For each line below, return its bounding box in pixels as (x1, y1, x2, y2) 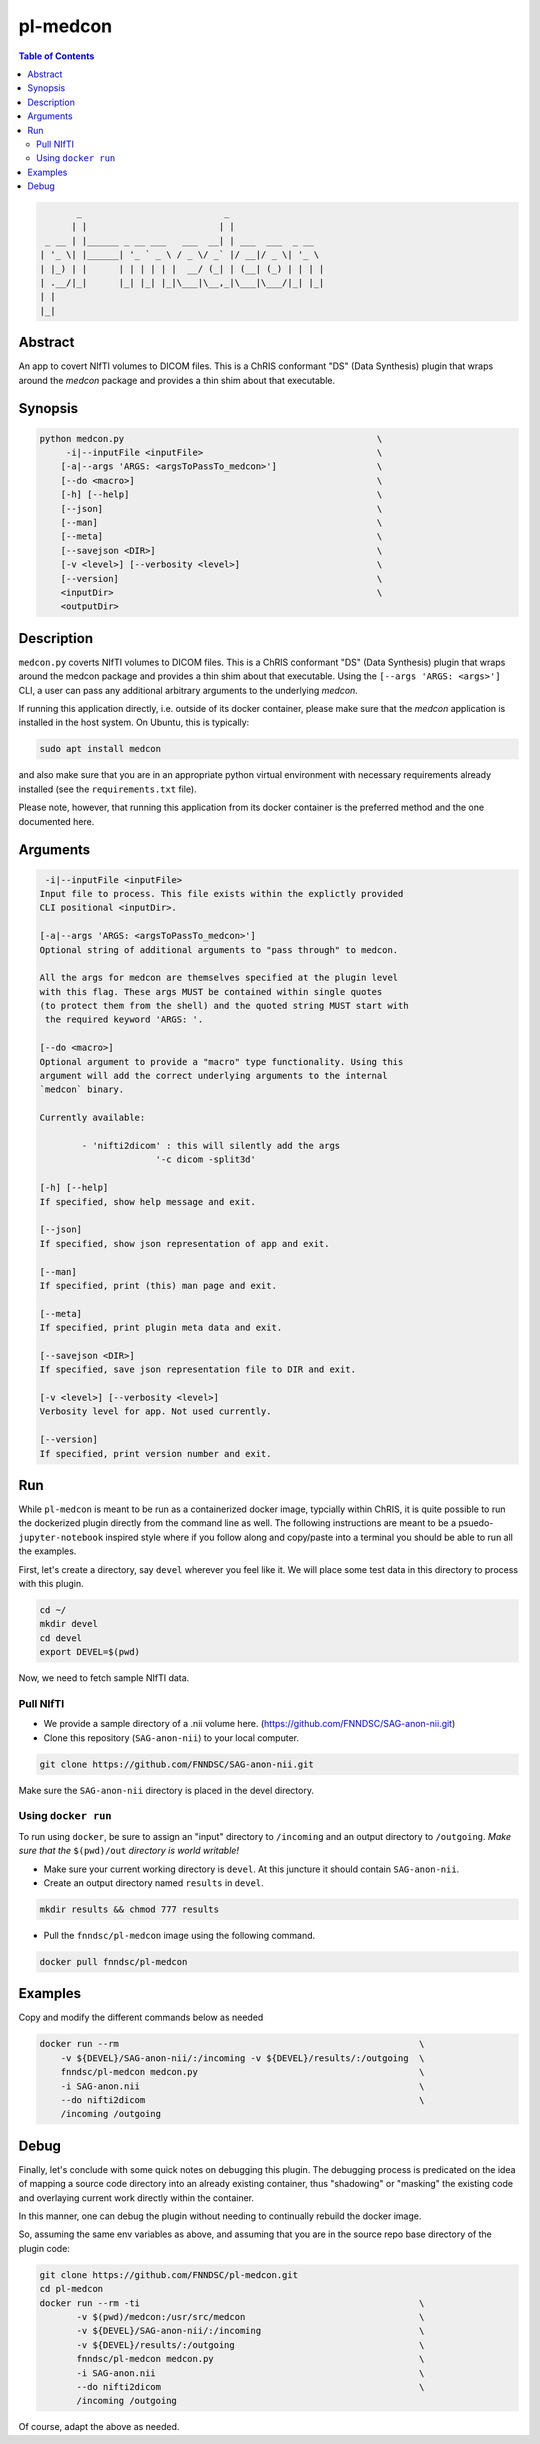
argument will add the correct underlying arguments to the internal (39, 1070, 388, 1082)
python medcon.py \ (39, 433, 383, 444)
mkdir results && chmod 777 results (39, 1903, 220, 1915)
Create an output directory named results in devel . (43, 1876, 264, 1889)
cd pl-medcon (39, 2283, 104, 2295)
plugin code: (18, 2242, 70, 2254)
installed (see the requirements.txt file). (18, 783, 197, 795)
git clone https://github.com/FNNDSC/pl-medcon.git (39, 2269, 299, 2280)
